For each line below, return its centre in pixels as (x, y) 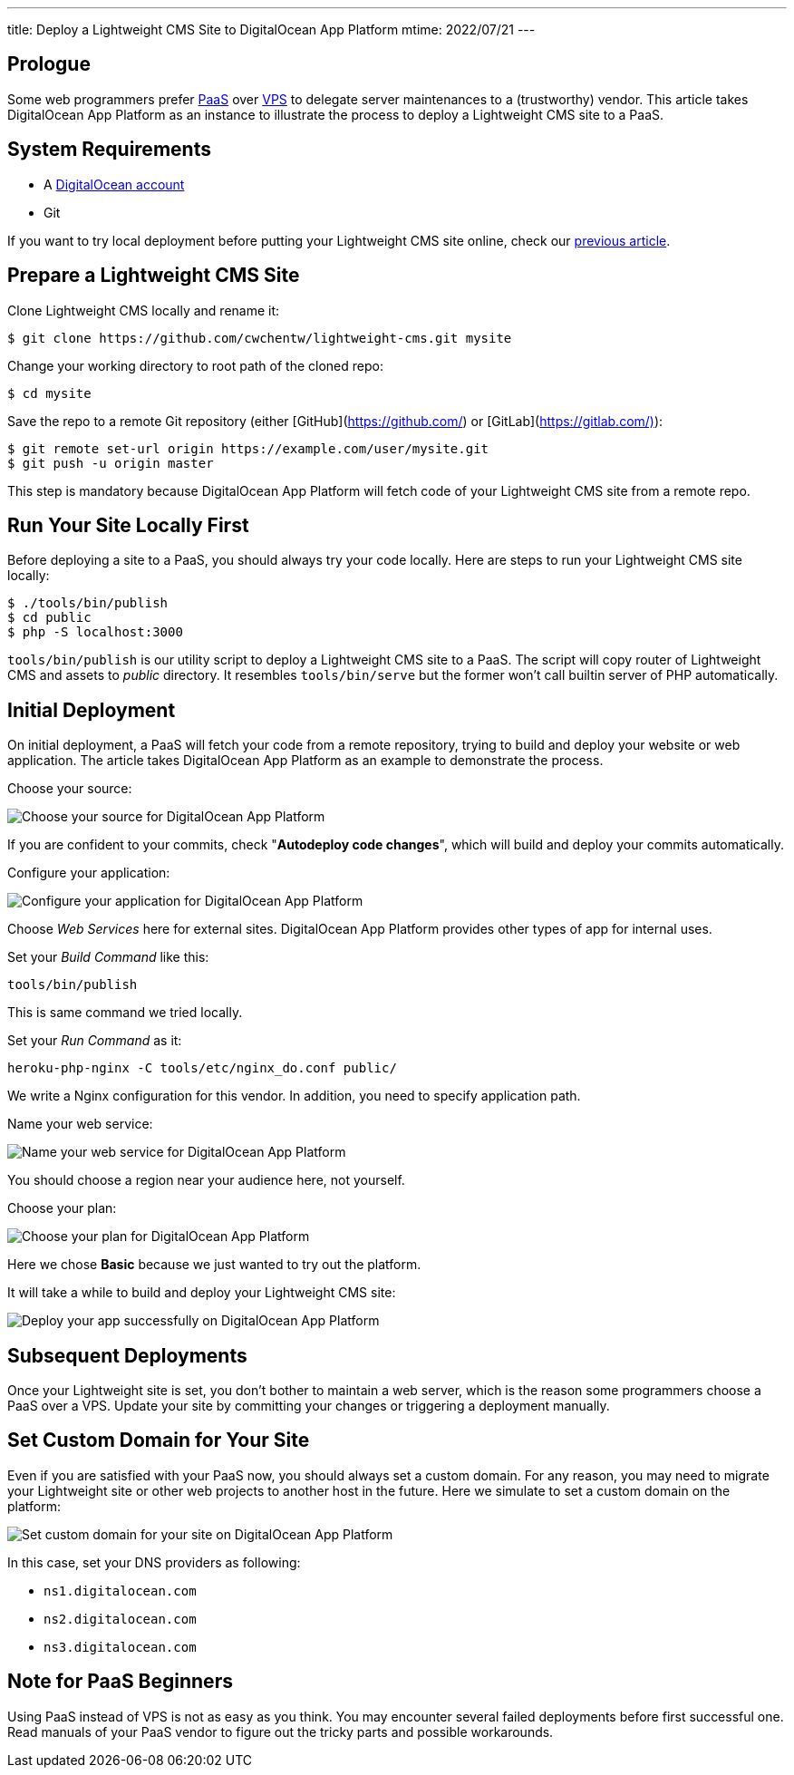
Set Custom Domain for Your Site (159, 1440)
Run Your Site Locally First (128, 525)
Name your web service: (80, 1124)
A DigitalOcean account (114, 184)
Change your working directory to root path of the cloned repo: (195, 365)
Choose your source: (70, 789)
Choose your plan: (62, 1208)
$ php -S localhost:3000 (95, 632)
